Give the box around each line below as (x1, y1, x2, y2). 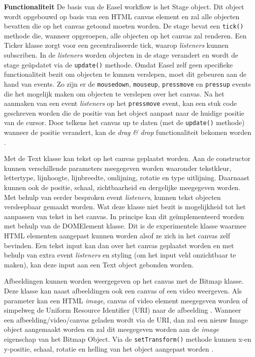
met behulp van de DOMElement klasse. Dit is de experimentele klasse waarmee (4, 221, 247, 231)
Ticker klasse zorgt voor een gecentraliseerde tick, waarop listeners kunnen (4, 40, 229, 50)
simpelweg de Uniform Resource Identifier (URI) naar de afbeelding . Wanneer (4, 305, 241, 315)
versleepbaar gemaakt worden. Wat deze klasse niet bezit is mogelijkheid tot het (4, 201, 246, 212)
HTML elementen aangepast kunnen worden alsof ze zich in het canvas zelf (4, 230, 230, 240)
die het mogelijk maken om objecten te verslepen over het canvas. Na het (4, 88, 224, 98)
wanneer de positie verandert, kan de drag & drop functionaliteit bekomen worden (4, 127, 252, 137)
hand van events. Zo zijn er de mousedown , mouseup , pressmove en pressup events (4, 78, 251, 89)
